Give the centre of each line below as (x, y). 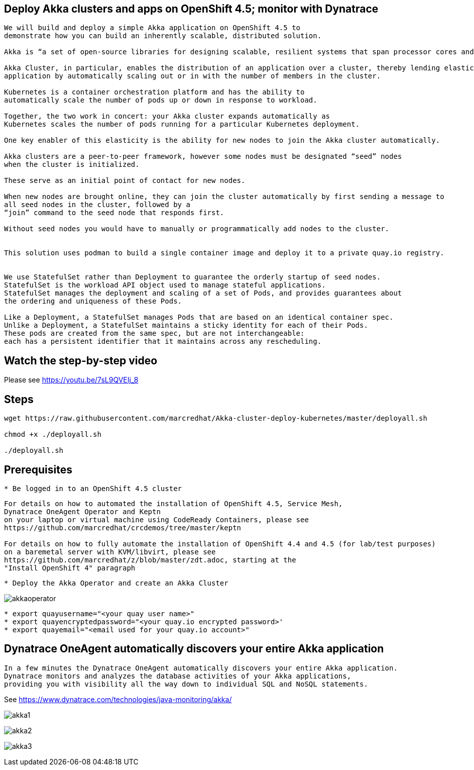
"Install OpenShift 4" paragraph (70, 568)
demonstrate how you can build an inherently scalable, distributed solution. (163, 36)
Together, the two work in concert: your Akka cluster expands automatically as (167, 116)
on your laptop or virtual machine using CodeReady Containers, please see (156, 519)
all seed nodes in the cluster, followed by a (97, 205)
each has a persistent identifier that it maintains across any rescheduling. (163, 342)
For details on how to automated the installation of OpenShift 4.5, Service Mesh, (173, 503)
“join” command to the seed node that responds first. (114, 213)
